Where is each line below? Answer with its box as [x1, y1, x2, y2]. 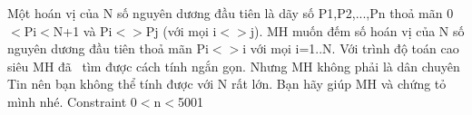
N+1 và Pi [53, 21, 113, 40]
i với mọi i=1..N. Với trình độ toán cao [242, 39, 459, 58]
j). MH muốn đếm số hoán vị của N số [250, 21, 465, 40]
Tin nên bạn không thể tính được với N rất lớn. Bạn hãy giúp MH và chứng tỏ [7, 74, 447, 93]
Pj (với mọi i [145, 21, 217, 40]
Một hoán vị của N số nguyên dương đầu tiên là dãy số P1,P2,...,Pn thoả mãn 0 [7, 4, 454, 22]
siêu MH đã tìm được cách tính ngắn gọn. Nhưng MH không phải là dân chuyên [7, 56, 460, 75]
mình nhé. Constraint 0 [7, 91, 137, 110]
